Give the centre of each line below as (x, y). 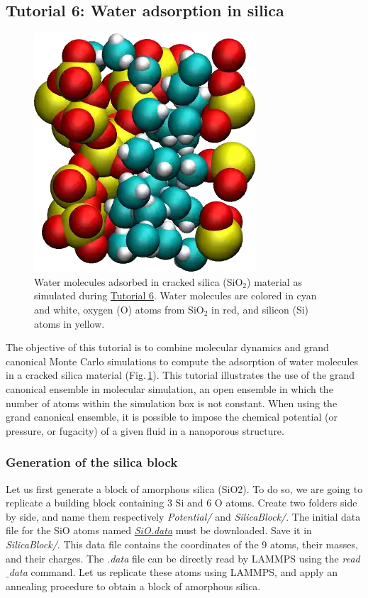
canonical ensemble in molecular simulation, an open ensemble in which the (169, 388)
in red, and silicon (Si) (260, 309)
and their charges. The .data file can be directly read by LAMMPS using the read (183, 558)
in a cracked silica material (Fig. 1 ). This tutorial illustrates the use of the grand (180, 375)
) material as (274, 281)
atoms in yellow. (69, 323)
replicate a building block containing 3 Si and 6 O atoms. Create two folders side (182, 503)
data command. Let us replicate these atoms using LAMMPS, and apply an (173, 572)
